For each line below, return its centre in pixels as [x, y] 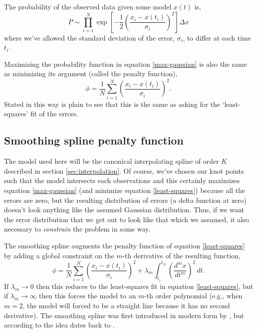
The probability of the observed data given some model [88, 6]
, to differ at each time [217, 37]
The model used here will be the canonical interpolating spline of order [111, 161]
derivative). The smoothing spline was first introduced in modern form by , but [124, 315]
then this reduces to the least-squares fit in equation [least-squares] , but [144, 286]
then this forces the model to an [87, 296]
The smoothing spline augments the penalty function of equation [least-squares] [125, 245]
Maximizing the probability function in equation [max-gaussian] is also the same [126, 64]
